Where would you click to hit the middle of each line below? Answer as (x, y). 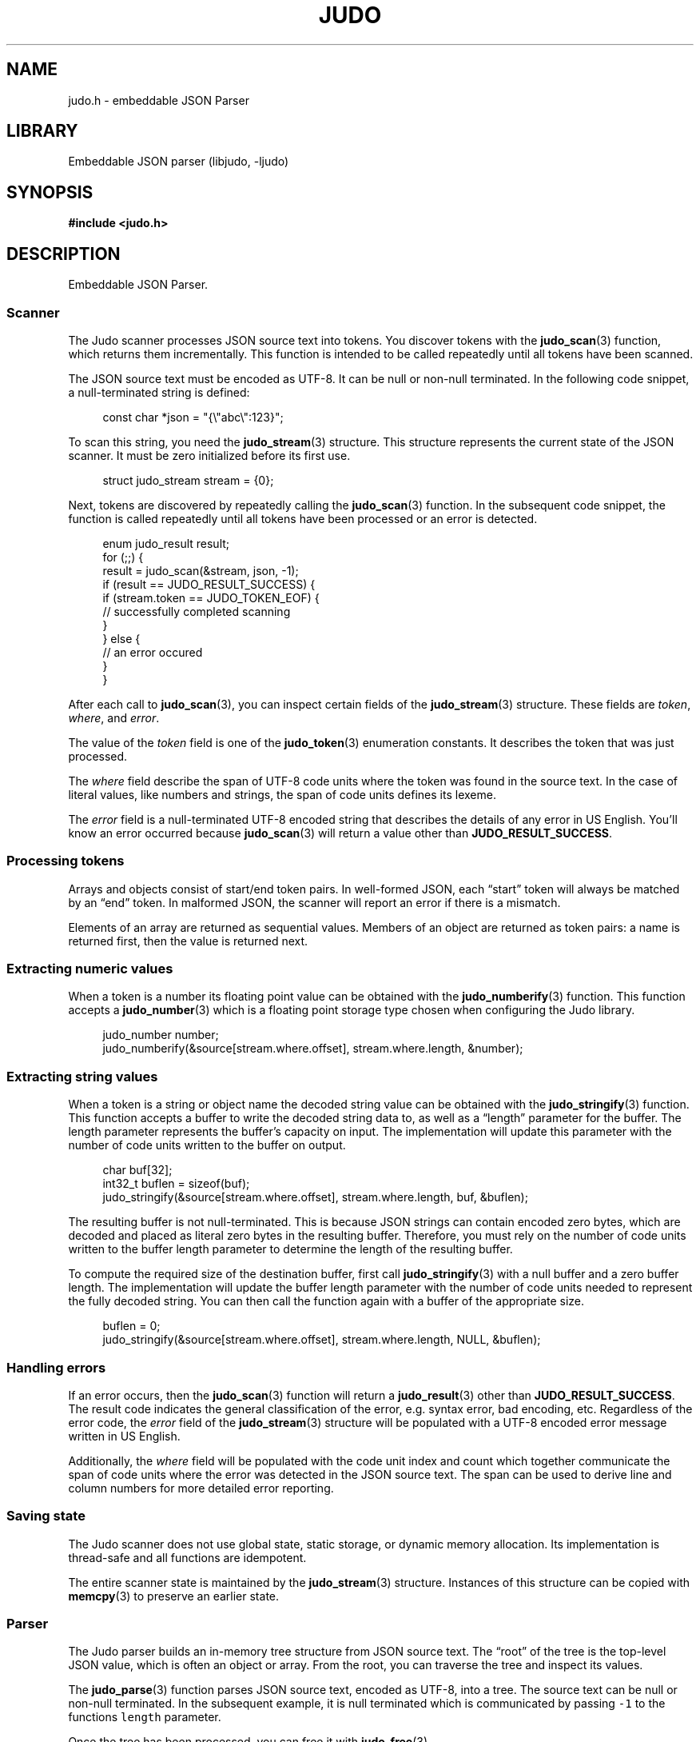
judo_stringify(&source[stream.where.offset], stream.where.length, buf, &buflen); (315, 1197)
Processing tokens (66, 861)
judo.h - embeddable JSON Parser (159, 100)
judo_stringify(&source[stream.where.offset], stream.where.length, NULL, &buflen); (322, 1340)
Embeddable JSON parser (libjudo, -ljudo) (179, 162)
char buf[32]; (137, 1170)
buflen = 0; (131, 1326)
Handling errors (56, 1367)
